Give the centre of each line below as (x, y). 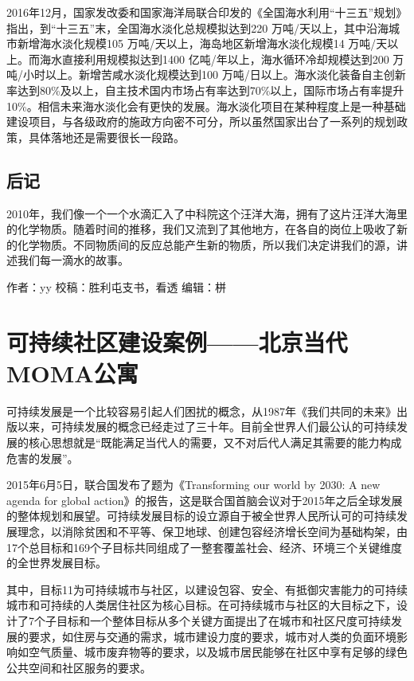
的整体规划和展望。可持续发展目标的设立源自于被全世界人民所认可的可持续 (201, 516)
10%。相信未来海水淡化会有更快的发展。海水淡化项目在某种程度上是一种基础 (206, 106)
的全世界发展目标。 (57, 563)
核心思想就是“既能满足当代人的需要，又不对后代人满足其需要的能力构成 (215, 442)
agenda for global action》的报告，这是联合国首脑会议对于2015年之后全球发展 (205, 500)
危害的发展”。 (43, 458)
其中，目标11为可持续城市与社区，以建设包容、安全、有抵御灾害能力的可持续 (207, 589)
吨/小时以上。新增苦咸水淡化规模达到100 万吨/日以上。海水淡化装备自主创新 (206, 74)
